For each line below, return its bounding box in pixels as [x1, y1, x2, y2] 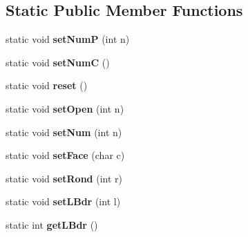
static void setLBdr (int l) [6, 194, 121, 209]
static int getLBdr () [6, 217, 98, 231]
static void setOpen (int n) [6, 101, 124, 115]
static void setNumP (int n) [6, 32, 130, 46]
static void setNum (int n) [6, 124, 122, 139]
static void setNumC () [6, 55, 110, 69]
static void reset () [6, 78, 88, 93]
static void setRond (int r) [6, 171, 122, 185]
